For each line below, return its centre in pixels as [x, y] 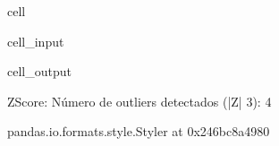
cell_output [39, 71]
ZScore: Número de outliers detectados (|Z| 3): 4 [139, 101]
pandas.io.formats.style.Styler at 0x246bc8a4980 [139, 131]
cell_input [36, 41]
